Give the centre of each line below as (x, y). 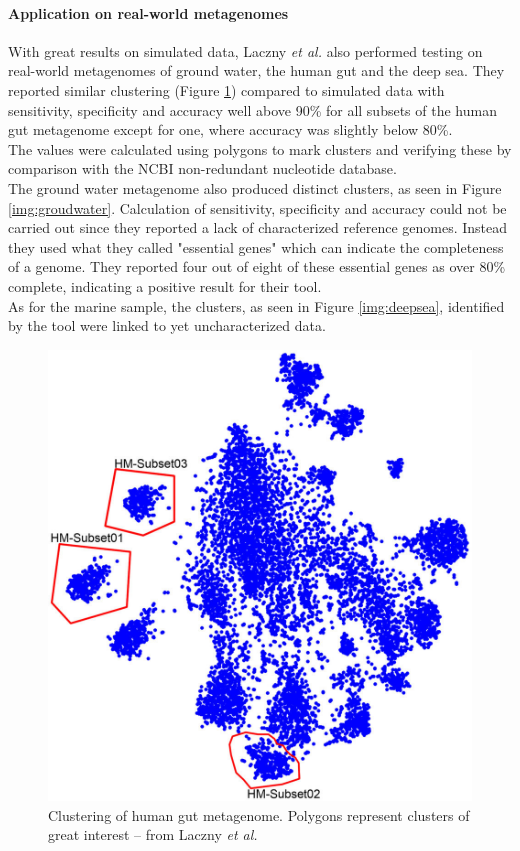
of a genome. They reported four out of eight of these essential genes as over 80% (257, 266)
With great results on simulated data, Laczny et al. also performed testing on (245, 50)
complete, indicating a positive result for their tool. (165, 285)
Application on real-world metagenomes (148, 12)
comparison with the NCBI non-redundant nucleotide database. (202, 168)
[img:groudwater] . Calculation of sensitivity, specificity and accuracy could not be (257, 207)
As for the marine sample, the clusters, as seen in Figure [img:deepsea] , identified (256, 305)
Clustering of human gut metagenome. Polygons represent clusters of (259, 814)
